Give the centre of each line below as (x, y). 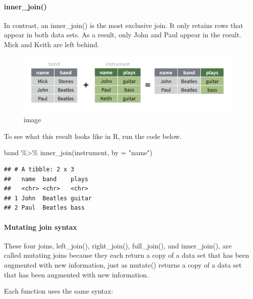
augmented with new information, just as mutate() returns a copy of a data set (123, 265)
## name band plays (46, 179)
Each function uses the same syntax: (59, 291)
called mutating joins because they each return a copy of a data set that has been (127, 255)
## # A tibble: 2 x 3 (39, 170)
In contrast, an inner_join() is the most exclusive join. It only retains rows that (124, 25)
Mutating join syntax (41, 227)
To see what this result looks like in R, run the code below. (93, 136)
